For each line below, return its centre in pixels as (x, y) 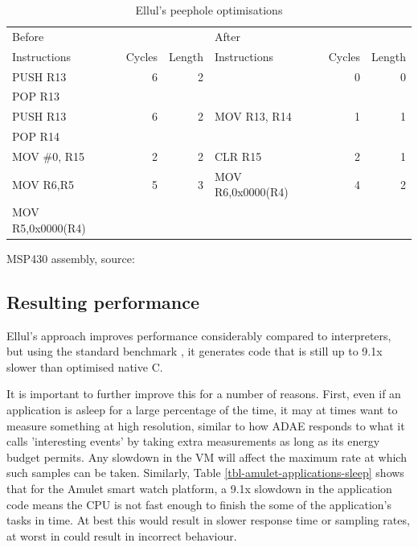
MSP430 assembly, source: (71, 258)
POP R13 (36, 96)
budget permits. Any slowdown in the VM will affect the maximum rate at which (207, 457)
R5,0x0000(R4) (49, 227)
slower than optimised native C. (85, 366)
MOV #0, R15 (49, 156)
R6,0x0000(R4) (252, 192)
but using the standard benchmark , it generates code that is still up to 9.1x (195, 351)
